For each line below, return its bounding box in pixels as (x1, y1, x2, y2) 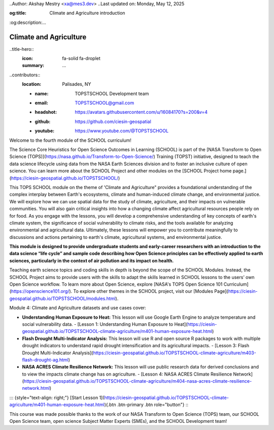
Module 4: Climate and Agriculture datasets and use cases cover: (9, 305, 147, 311)
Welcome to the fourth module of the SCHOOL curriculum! (9, 137, 132, 143)
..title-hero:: (9, 46, 34, 52)
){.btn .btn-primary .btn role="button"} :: (104, 402, 189, 408)
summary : (22, 63, 45, 69)
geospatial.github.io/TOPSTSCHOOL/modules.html (9, 295, 116, 301)
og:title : (9, 10, 27, 16)
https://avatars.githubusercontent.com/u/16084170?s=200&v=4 (75, 109, 208, 115)
